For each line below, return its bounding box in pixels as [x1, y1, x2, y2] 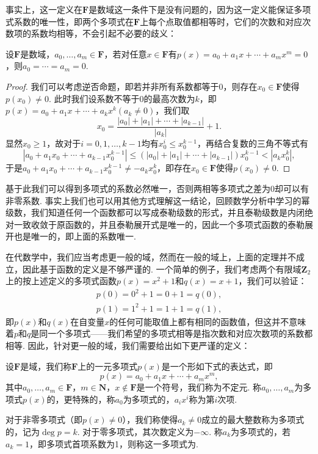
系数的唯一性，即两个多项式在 [13, 15, 134, 27]
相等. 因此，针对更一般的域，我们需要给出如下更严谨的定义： [5, 339, 250, 351]
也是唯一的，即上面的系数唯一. [13, 230, 136, 243]
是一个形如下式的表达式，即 [161, 359, 273, 372]
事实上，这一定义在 [5, 3, 82, 15]
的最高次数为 [143, 92, 195, 104]
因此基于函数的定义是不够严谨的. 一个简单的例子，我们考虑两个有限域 [22, 262, 302, 275]
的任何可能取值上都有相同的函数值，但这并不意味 [109, 315, 306, 328]
